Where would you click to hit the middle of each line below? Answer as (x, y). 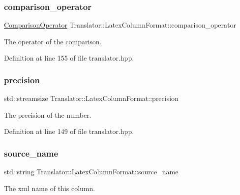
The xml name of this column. (50, 188)
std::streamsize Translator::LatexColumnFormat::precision (91, 98)
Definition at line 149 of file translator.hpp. (69, 131)
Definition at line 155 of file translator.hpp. (69, 58)
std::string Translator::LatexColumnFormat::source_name (91, 172)
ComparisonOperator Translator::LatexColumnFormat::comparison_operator (120, 25)
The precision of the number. (48, 114)
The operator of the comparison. (53, 41)
